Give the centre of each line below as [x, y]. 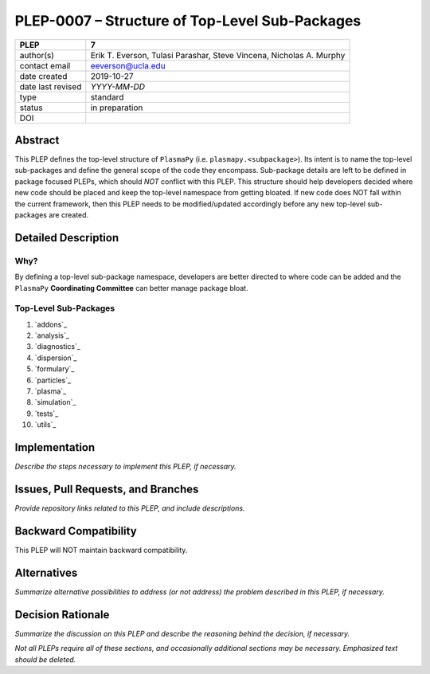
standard [107, 97]
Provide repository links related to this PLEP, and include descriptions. [130, 508]
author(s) [37, 55]
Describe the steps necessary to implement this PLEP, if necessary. [125, 467]
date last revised [51, 86]
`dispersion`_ [56, 358]
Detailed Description [67, 238]
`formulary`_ [55, 369]
